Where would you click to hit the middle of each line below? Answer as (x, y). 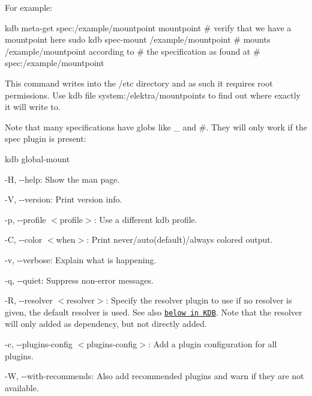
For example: (29, 7)
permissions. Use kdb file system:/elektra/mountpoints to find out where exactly (153, 95)
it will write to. (33, 107)
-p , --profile (25, 219)
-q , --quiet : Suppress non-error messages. (79, 280)
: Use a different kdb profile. (145, 219)
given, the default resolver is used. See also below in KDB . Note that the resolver (154, 312)
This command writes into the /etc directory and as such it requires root (139, 83)
